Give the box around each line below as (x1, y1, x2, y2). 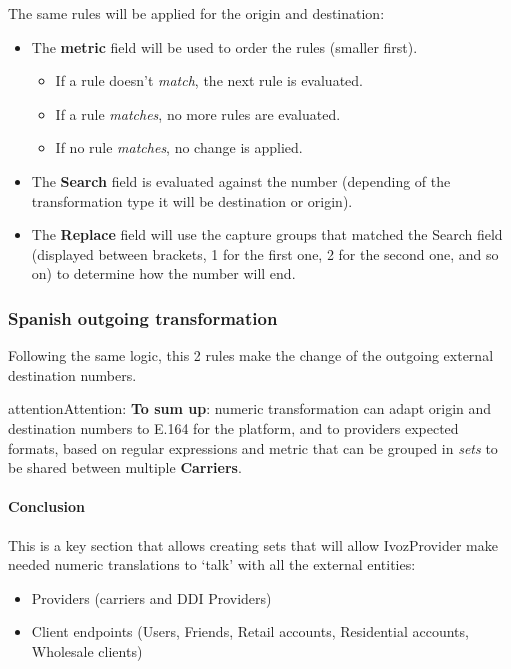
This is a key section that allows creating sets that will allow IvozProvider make (8, 534, 498, 555)
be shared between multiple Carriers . (8, 457, 242, 478)
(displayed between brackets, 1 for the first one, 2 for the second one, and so (31, 243, 499, 264)
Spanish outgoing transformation (8, 305, 278, 330)
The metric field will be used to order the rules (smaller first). (31, 36, 418, 57)
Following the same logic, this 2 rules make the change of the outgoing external (8, 345, 494, 366)
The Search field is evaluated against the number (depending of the (31, 170, 451, 191)
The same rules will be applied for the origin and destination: (8, 3, 385, 23)
